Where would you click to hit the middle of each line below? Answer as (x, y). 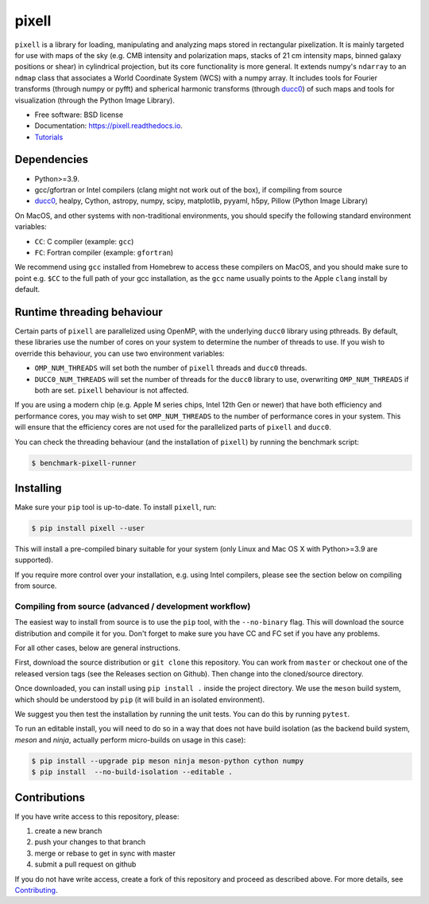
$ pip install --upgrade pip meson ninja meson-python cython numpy (168, 761)
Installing (39, 488)
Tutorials (49, 137)
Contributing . (36, 890)
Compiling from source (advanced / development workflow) (133, 606)
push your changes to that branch (90, 842)
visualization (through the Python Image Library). (95, 100)
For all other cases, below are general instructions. (97, 648)
